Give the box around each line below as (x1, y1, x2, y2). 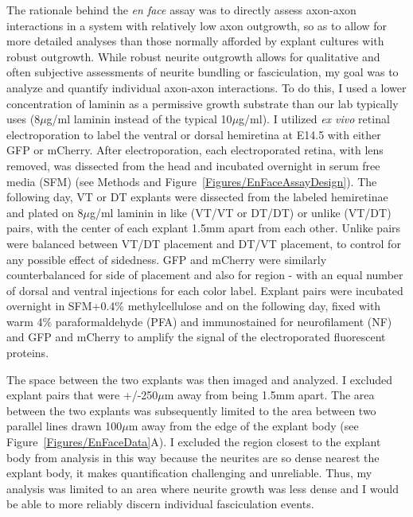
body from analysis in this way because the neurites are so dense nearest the (6, 449, 380, 465)
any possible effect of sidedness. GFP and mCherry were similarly (6, 251, 327, 267)
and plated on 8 (6, 204, 84, 220)
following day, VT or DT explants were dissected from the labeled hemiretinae (6, 189, 388, 205)
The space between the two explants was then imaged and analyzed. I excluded (6, 371, 393, 387)
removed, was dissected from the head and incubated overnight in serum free (6, 157, 380, 173)
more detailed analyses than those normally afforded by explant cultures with (6, 33, 384, 49)
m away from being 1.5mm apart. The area (164, 387, 375, 403)
